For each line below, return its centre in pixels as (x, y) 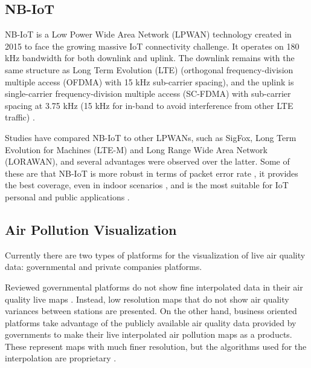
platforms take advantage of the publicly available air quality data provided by (151, 322)
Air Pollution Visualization (91, 229)
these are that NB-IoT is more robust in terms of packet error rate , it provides (152, 173)
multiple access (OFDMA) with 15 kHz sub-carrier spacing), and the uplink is (149, 81)
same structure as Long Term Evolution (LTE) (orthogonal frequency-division (149, 69)
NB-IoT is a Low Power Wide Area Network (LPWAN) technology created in (148, 34)
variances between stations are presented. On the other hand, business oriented (151, 311)
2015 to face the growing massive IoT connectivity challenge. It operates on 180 (152, 46)
